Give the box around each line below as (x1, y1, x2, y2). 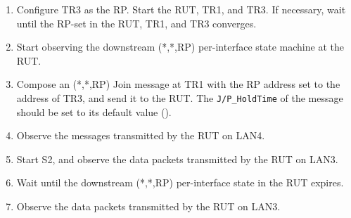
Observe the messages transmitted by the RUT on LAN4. (16, 128, 265, 143)
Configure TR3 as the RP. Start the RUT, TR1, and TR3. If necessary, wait (16, 2, 346, 16)
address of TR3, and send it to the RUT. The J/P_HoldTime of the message (16, 90, 343, 105)
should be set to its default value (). (16, 104, 172, 119)
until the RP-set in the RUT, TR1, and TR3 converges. (16, 15, 257, 30)
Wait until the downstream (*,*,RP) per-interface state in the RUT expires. (16, 175, 344, 190)
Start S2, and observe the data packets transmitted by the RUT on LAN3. (16, 151, 338, 166)
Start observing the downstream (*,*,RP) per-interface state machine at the (16, 39, 344, 54)
